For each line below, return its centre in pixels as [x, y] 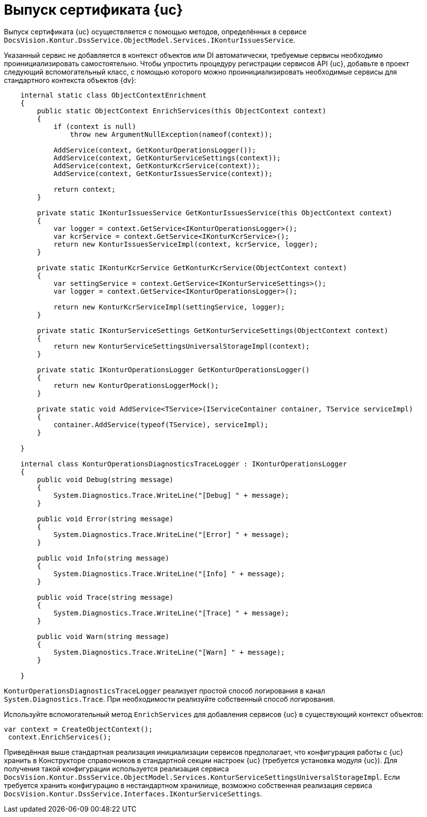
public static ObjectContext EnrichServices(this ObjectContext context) [182, 111]
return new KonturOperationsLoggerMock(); [136, 385]
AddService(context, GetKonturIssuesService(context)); [163, 173]
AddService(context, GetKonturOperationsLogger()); [155, 150]
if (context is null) [95, 126]
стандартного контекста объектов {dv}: [70, 80]
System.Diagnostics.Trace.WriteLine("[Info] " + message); [169, 574]
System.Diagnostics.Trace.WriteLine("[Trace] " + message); [171, 613]
